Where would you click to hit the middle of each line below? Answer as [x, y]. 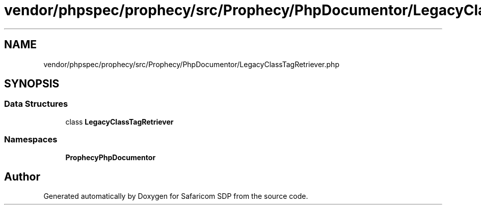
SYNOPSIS [32, 84]
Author [22, 176]
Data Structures [36, 104]
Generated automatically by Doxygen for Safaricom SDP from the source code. [176, 196]
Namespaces [31, 140]
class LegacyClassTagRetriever [119, 122]
